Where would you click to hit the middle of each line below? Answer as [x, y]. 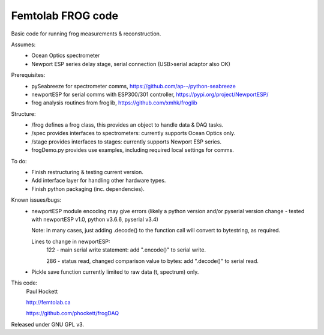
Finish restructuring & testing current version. [88, 172]
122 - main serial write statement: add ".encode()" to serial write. [126, 250]
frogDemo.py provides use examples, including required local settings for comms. [133, 150]
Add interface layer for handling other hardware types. [99, 181]
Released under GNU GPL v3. [47, 324]
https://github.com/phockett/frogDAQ [73, 313]
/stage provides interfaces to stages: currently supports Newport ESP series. [127, 142]
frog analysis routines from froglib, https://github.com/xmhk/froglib [114, 103]
